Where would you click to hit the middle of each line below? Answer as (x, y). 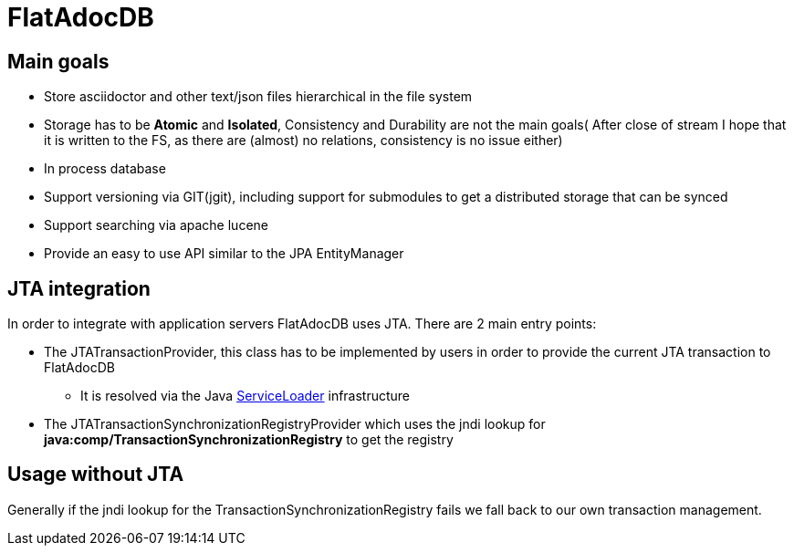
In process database (105, 169)
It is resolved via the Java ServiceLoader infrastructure (246, 396)
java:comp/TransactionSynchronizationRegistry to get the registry (249, 440)
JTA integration (79, 288)
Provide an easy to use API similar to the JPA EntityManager (224, 254)
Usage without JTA (96, 475)
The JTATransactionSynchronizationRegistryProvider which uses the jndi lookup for (295, 424)
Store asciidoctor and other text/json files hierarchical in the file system (258, 97)
